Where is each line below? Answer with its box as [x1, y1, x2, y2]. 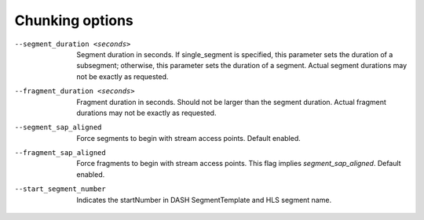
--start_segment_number [14, 185, 106, 193]
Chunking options [14, 12, 133, 29]
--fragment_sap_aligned [14, 149, 106, 157]
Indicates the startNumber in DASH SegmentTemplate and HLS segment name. [76, 195, 332, 204]
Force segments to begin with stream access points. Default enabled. [76, 133, 302, 142]
